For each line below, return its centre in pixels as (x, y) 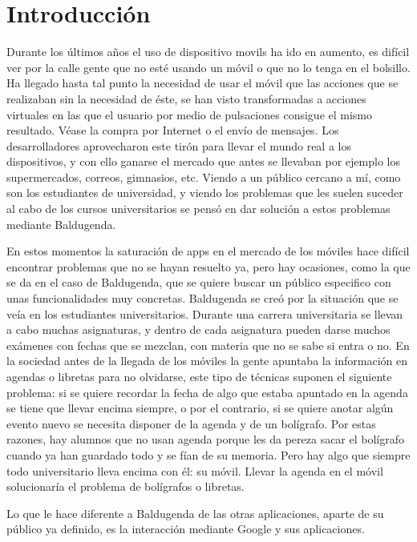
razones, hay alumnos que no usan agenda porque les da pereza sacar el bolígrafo (206, 439)
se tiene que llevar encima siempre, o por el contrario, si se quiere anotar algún (200, 408)
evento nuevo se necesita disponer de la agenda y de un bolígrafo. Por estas (191, 423)
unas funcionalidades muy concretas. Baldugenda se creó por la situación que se (202, 298)
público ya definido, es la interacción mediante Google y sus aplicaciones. (186, 529)
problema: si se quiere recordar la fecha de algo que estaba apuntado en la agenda (207, 392)
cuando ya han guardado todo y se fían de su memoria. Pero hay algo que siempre (208, 454)
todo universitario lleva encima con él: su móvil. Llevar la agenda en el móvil (195, 470)
